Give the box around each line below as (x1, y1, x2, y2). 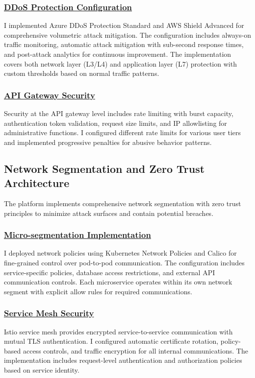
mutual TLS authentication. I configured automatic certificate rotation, (4, 336, 219, 346)
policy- (220, 336, 241, 346)
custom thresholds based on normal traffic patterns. (4, 68, 159, 78)
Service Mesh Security (4, 307, 94, 319)
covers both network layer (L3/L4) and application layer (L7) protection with (4, 58, 237, 69)
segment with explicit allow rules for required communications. (4, 286, 192, 296)
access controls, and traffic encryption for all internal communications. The (23, 345, 248, 355)
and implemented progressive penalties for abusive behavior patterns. (4, 137, 212, 147)
